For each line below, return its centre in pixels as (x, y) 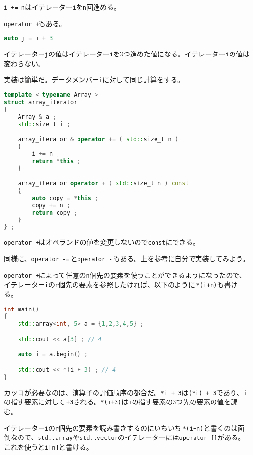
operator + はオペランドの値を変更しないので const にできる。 (102, 242)
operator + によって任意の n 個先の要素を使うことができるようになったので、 (125, 275)
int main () (21, 309)
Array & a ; (37, 117)
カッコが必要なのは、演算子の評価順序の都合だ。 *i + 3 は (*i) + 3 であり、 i (126, 392)
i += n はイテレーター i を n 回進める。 (62, 7)
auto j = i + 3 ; (32, 39)
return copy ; (55, 212)
